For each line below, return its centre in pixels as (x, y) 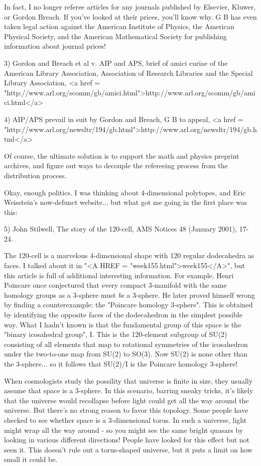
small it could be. (31, 459)
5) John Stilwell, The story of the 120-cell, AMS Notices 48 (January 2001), (121, 229)
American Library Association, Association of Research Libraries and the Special (128, 73)
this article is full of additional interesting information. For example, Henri (119, 275)
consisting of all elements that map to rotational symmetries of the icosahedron (126, 344)
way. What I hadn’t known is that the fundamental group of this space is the (123, 324)
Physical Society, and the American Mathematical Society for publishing (115, 36)
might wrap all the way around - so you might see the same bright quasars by (124, 430)
